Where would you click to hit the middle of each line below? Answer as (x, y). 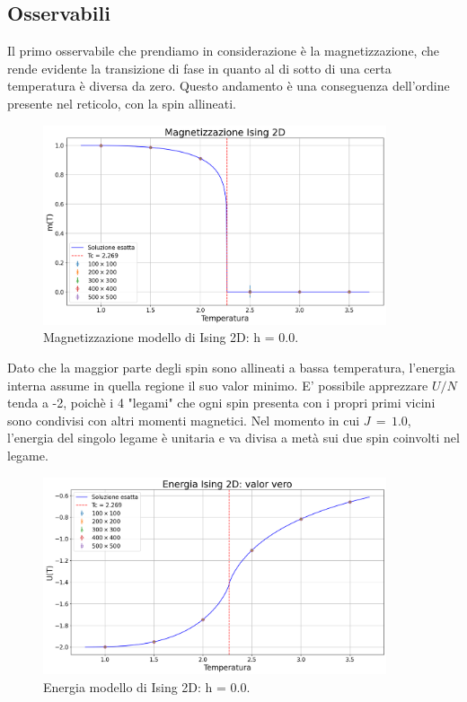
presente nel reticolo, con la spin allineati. (122, 103)
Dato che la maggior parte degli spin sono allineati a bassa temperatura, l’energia (231, 368)
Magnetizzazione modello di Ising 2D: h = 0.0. (171, 337)
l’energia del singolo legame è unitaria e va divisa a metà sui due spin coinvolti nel (233, 438)
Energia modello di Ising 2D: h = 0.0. (147, 686)
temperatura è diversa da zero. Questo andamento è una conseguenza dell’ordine (229, 86)
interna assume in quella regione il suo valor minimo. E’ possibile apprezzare (218, 385)
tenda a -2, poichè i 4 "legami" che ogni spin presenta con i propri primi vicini (221, 403)
